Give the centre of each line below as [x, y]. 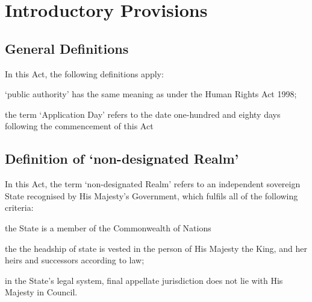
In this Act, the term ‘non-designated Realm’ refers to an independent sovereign [153, 184]
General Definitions [67, 48]
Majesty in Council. [41, 292]
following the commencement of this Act [79, 126]
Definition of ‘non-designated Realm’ [122, 159]
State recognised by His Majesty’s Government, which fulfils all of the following [151, 195]
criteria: [19, 207]
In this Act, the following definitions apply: [84, 73]
